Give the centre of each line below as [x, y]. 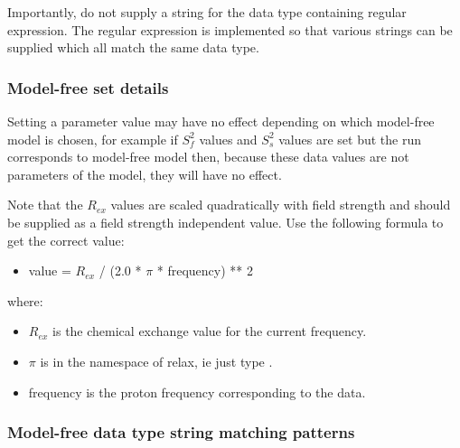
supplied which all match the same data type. [133, 47]
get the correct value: [66, 240]
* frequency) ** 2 [205, 271]
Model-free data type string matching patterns [181, 432]
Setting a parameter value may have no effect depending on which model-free [221, 121]
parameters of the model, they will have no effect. [145, 174]
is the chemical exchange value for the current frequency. [210, 331]
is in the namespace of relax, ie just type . [156, 361]
